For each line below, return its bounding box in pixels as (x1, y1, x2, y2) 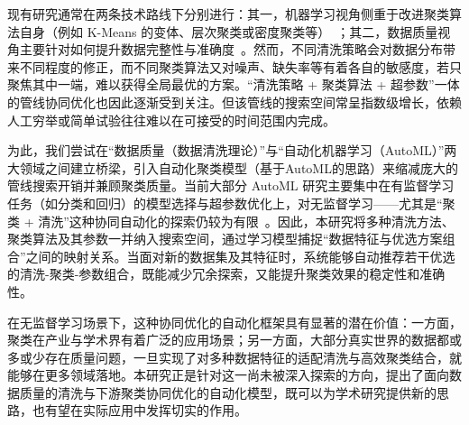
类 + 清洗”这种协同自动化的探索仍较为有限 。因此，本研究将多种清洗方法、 (7, 211, 455, 230)
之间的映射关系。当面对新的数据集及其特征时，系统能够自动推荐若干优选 (25, 246, 455, 265)
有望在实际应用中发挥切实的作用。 (44, 401, 247, 420)
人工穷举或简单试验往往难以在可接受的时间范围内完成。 (7, 110, 336, 129)
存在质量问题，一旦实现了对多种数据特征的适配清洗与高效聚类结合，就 (44, 347, 462, 366)
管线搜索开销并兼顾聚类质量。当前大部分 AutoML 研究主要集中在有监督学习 (7, 176, 455, 195)
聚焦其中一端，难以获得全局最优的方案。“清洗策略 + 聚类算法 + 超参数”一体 (7, 75, 460, 94)
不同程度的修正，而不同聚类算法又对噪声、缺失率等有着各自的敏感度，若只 (19, 57, 462, 76)
